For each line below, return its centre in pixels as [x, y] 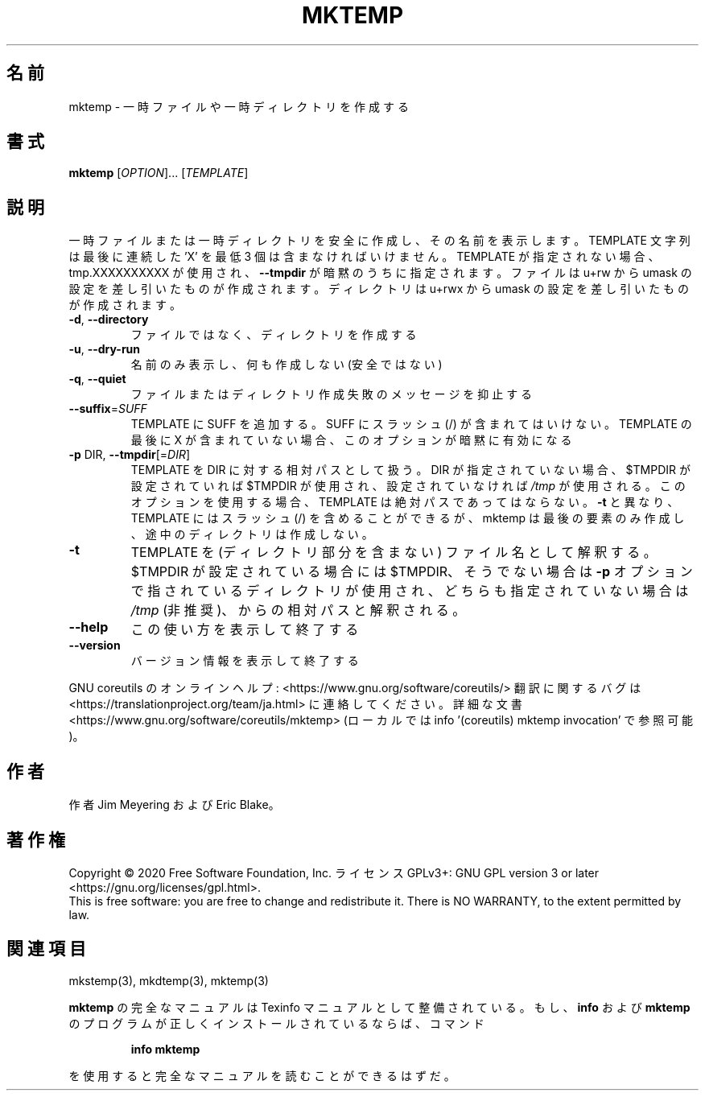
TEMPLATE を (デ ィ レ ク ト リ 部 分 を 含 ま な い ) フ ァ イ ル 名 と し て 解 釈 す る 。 [394, 553]
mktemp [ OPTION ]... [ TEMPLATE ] [159, 173]
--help [89, 627]
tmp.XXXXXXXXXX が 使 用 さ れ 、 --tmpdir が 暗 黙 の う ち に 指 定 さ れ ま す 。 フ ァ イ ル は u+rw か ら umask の [380, 273]
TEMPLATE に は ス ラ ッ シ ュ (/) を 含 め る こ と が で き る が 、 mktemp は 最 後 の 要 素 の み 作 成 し [408, 518]
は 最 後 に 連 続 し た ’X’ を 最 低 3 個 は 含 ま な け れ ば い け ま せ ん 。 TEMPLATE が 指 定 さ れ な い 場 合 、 [364, 257]
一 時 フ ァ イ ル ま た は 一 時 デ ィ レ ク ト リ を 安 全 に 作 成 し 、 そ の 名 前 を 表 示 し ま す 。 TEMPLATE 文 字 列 [379, 241]
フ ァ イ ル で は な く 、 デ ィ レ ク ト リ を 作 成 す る [274, 335]
